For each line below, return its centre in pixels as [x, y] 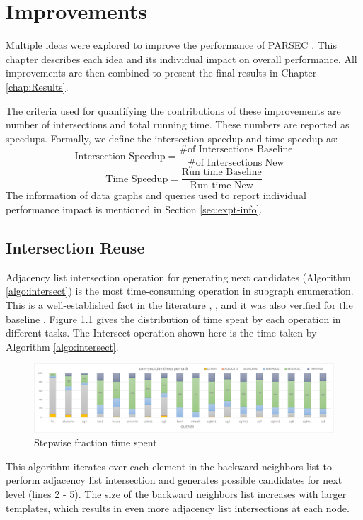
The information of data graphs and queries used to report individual [156, 195]
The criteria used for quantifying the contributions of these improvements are [173, 110]
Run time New [221, 186]
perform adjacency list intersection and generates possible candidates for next [174, 480]
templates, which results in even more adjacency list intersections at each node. [178, 508]
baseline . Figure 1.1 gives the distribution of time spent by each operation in [173, 318]
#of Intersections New [236, 163]
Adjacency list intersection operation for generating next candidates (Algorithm [178, 277]
